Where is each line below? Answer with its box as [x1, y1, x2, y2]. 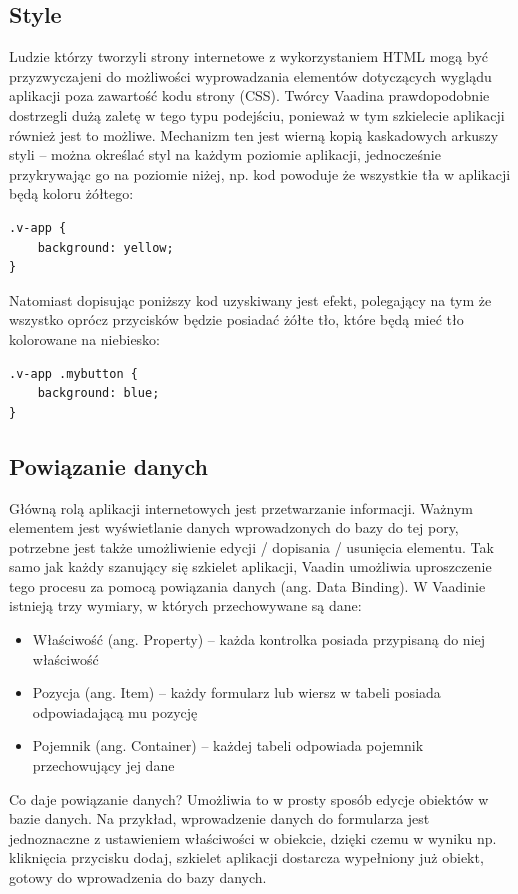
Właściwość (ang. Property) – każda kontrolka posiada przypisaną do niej [32, 629, 486, 650]
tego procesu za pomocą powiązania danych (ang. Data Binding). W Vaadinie [9, 575, 486, 596]
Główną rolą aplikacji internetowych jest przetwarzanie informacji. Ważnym [9, 497, 473, 518]
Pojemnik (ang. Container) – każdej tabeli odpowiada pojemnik [32, 735, 424, 756]
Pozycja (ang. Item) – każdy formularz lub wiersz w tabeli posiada [32, 682, 441, 703]
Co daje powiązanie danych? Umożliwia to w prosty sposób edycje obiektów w [9, 788, 489, 809]
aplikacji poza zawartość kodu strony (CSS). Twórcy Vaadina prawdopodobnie [9, 85, 490, 106]
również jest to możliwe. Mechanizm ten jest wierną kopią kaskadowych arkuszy [9, 124, 499, 145]
